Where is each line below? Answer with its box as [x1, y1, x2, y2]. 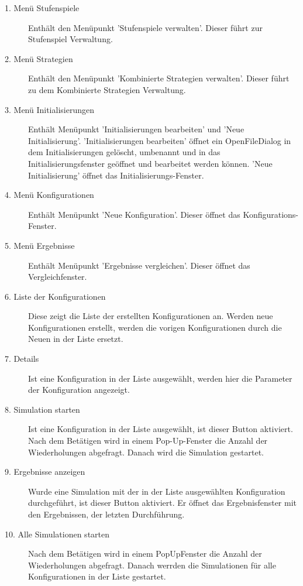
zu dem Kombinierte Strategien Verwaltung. [28, 83, 186, 95]
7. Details [5, 352, 39, 365]
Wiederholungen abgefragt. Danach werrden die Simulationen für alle [28, 558, 276, 571]
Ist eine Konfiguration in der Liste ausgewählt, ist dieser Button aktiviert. [28, 423, 293, 435]
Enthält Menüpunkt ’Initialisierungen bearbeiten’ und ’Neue [28, 123, 245, 135]
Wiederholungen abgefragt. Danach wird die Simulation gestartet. [28, 446, 264, 458]
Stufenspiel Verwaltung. [28, 33, 113, 45]
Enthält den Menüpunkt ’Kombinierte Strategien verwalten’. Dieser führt [28, 72, 290, 84]
